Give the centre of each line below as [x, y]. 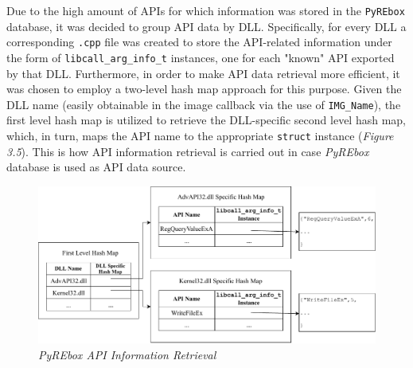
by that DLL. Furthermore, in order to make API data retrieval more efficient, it [203, 73]
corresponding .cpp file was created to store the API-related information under [199, 42]
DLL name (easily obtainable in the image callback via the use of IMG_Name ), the [204, 104]
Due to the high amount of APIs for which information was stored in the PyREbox [206, 10]
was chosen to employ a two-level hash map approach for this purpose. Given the [204, 89]
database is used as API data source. [96, 167]
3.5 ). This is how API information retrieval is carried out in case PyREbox [188, 151]
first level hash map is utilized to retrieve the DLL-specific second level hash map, [206, 120]
